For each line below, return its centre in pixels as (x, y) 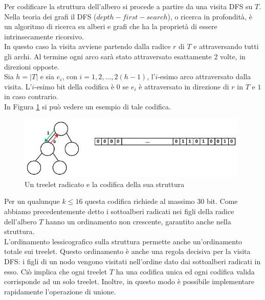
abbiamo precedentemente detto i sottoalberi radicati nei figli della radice (119, 211)
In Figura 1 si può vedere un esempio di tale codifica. (87, 106)
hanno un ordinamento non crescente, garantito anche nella (138, 221)
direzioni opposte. (32, 66)
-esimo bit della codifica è (74, 86)
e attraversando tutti (226, 46)
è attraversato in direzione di (184, 86)
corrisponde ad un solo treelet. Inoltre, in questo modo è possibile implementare (129, 281)
